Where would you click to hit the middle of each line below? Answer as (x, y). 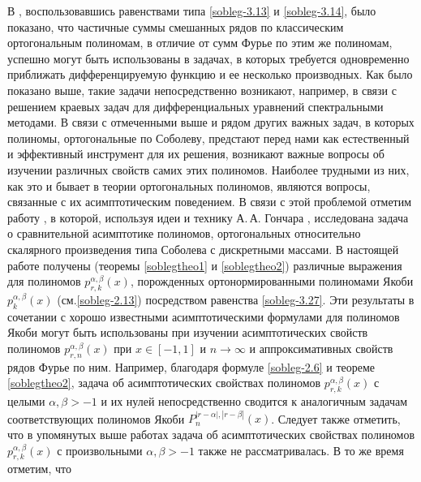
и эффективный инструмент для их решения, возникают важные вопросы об (196, 154)
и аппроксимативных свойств (321, 348)
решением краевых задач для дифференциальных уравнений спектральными (195, 106)
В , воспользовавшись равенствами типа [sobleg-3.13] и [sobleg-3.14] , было (192, 11)
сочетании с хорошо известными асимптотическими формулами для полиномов (204, 316)
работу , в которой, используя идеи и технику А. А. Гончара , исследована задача (208, 217)
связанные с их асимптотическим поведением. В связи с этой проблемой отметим (210, 202)
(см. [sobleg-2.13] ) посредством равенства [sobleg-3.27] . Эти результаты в (236, 299)
